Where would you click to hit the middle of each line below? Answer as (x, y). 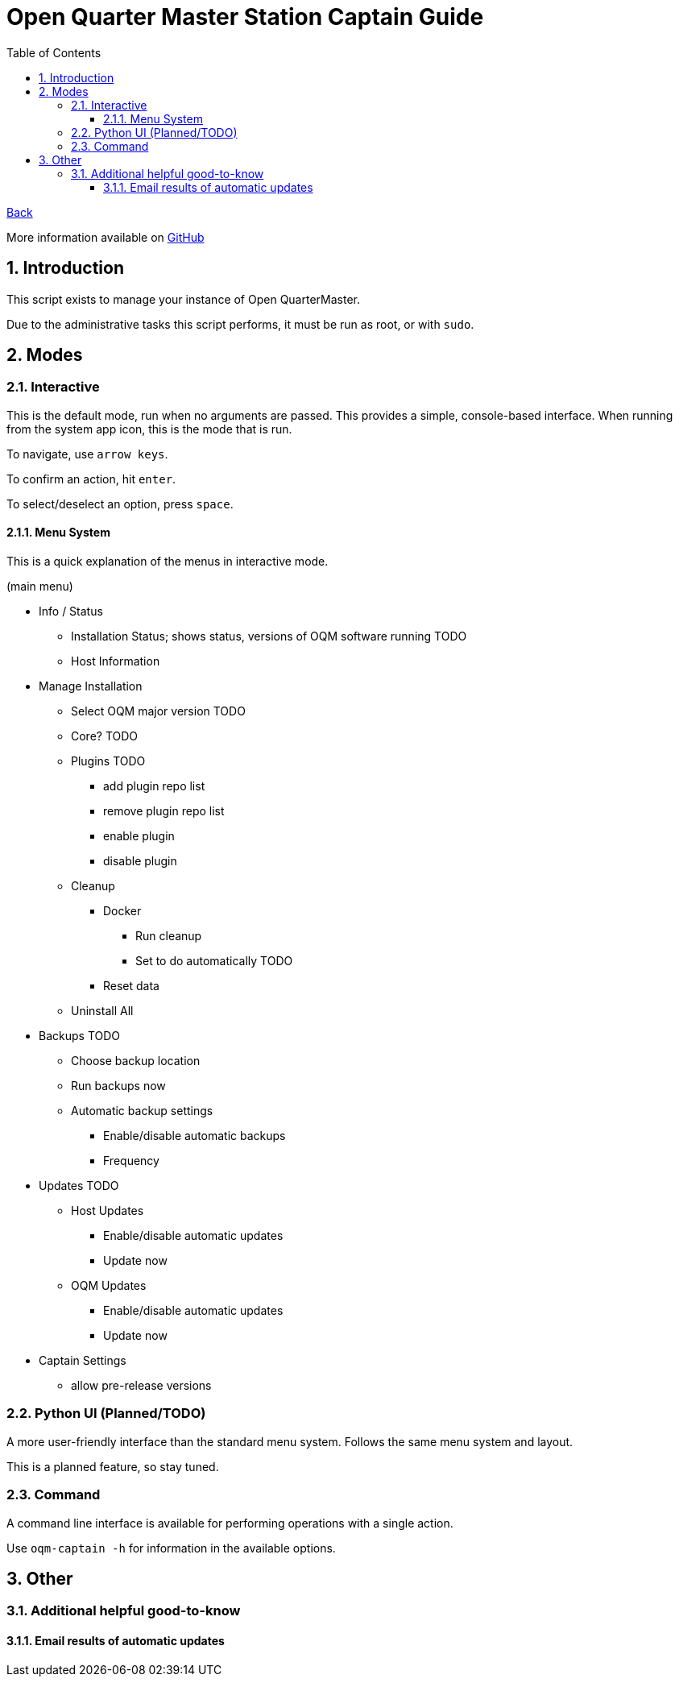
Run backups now (118, 1086)
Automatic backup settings (142, 1111)
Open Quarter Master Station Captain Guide (245, 17)
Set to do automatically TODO (214, 961)
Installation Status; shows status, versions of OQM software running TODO (269, 636)
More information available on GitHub (106, 237)
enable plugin (139, 836)
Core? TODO (105, 736)
